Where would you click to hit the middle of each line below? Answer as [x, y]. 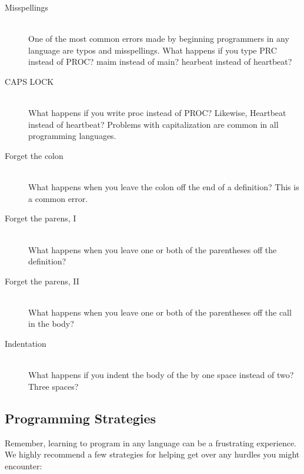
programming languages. [72, 136]
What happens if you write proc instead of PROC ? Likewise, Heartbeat [157, 113]
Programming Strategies [81, 418]
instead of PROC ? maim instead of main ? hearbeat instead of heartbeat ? [160, 62]
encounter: [24, 465]
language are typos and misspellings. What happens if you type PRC [153, 50]
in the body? [51, 324]
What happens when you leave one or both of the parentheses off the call [160, 312]
